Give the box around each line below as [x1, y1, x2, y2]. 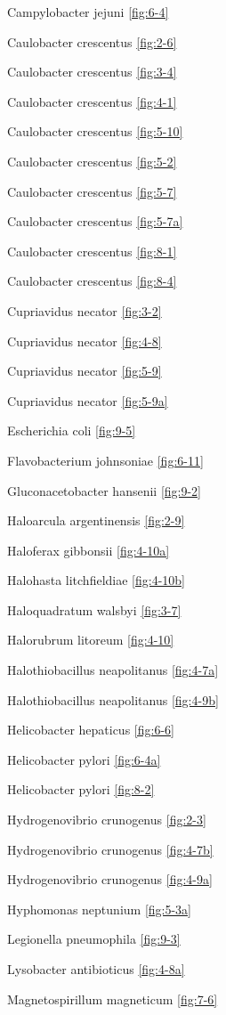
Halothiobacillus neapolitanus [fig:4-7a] [7, 661, 219, 679]
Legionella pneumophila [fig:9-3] [7, 930, 181, 948]
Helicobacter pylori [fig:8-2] [7, 780, 155, 799]
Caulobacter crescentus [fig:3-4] [7, 62, 177, 81]
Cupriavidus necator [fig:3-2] [7, 301, 162, 320]
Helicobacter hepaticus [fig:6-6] [7, 720, 174, 739]
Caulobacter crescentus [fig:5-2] [7, 151, 177, 170]
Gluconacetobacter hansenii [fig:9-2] [7, 481, 202, 499]
